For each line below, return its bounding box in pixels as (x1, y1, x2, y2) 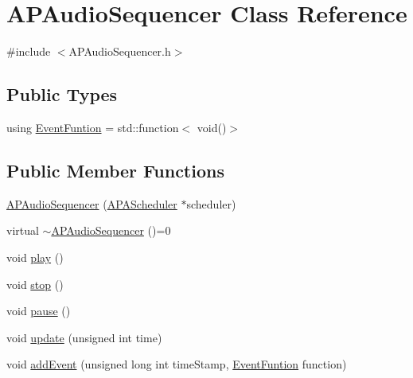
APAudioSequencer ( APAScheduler (6, 195, 177, 212)
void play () (6, 248, 64, 265)
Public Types (6, 82, 118, 107)
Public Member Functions (6, 158, 224, 182)
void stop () (6, 275, 64, 292)
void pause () (6, 302, 71, 319)
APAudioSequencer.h (68, 43, 171, 60)
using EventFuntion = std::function (6, 119, 179, 135)
